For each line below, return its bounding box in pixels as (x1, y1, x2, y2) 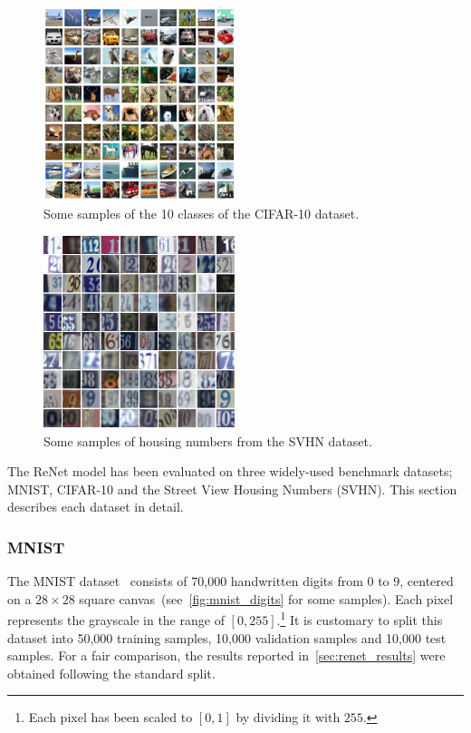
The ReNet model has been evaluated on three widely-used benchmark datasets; (7, 462, 453, 481)
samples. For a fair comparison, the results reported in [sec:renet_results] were (7, 646, 446, 665)
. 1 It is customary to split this (276, 608, 443, 629)
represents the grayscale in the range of (7, 610, 225, 629)
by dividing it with (235, 708, 341, 727)
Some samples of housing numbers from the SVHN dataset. (43, 431, 372, 450)
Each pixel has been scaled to (28, 708, 193, 727)
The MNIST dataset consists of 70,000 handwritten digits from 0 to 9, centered (7, 572, 454, 591)
